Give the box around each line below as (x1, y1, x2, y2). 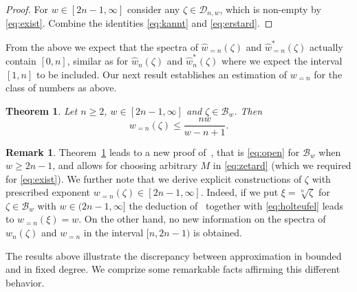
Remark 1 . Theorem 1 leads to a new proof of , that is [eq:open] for (6, 144, 300, 159)
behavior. (6, 275, 45, 289)
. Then (234, 103, 263, 117)
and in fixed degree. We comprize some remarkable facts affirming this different (6, 262, 340, 276)
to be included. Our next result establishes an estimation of (36, 67, 288, 81)
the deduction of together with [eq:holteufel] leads (129, 198, 344, 212)
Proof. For (6, 2, 49, 16)
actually (310, 39, 343, 54)
